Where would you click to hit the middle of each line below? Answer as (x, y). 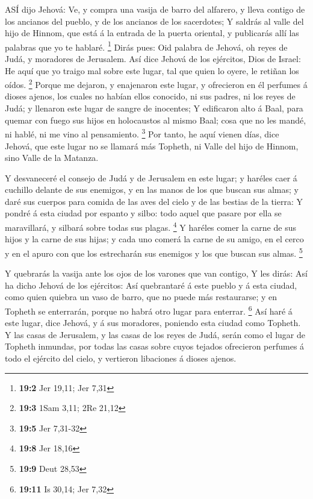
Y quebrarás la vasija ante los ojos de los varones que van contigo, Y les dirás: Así (156, 273)
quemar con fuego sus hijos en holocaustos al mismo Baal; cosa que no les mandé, (156, 120)
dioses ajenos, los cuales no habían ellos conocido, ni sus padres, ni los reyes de (150, 96)
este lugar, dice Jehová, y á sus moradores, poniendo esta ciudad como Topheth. (153, 323)
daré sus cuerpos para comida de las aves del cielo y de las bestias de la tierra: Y (154, 201)
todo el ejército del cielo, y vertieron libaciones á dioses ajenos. (121, 358)
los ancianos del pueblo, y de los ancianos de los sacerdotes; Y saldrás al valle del (154, 21)
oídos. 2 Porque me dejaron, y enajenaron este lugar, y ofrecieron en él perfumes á (156, 83)
